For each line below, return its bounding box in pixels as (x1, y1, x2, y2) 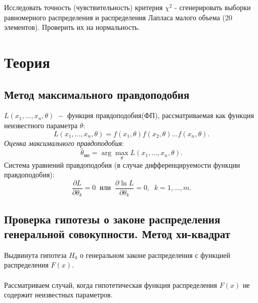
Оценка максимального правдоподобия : (4, 137, 124, 148)
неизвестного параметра (4, 120, 78, 130)
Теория (4, 51, 50, 72)
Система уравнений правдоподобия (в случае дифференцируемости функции (4, 159, 240, 170)
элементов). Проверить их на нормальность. (4, 22, 140, 32)
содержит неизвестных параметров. (4, 289, 113, 300)
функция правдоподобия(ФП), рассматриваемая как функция (67, 110, 254, 121)
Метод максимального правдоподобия (4, 86, 190, 102)
